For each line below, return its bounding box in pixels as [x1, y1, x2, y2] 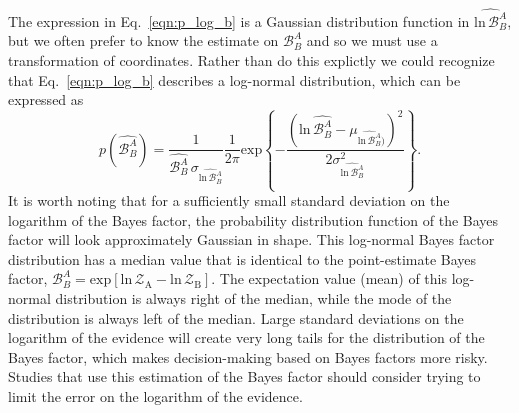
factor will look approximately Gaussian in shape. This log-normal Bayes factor [8, 229, 495, 250]
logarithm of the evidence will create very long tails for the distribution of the [8, 327, 485, 348]
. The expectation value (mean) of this [211, 268, 447, 289]
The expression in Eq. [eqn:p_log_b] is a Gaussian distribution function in [8, 10, 470, 31]
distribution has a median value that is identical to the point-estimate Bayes [8, 248, 477, 269]
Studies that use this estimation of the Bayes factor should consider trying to [8, 366, 481, 387]
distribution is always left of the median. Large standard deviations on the [8, 307, 464, 328]
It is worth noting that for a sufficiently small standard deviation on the [8, 190, 450, 211]
